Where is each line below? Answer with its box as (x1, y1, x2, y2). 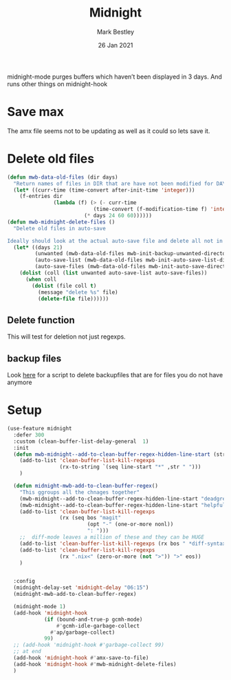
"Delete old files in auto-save (13, 225, 107, 232)
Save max (7, 104, 64, 120)
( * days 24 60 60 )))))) (83, 212, 153, 219)
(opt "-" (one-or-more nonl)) (87, 521, 174, 528)
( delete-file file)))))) (37, 295, 109, 302)
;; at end (13, 648, 41, 655)
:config (13, 578, 36, 585)
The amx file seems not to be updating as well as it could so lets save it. (7, 126, 210, 135)
